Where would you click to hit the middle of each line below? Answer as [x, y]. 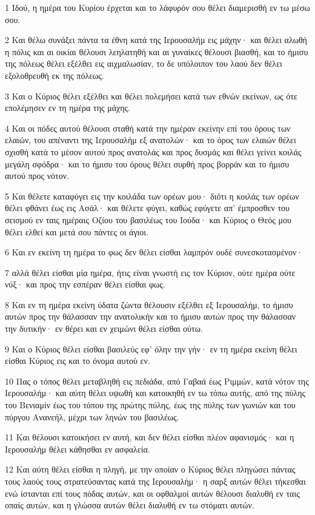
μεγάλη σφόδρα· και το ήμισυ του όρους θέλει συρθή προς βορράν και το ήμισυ [147, 163]
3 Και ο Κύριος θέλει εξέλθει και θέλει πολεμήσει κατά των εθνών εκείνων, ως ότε [151, 96]
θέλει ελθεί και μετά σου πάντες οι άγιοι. [77, 231]
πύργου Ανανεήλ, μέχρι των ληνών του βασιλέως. [92, 416]
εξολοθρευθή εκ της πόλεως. [55, 75]
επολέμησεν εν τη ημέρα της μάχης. [68, 108]
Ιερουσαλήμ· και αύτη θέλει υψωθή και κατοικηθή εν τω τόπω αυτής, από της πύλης [155, 393]
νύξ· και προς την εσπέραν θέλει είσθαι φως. [85, 284]
